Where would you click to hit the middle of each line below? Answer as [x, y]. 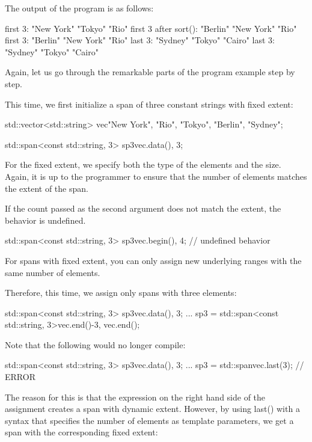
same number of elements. [53, 272]
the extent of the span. [47, 188]
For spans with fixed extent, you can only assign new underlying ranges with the [153, 260]
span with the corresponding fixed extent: [81, 432]
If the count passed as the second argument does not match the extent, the [143, 208]
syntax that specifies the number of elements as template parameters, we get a [149, 420]
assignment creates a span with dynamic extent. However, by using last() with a [152, 409]
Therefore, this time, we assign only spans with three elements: [121, 293]
